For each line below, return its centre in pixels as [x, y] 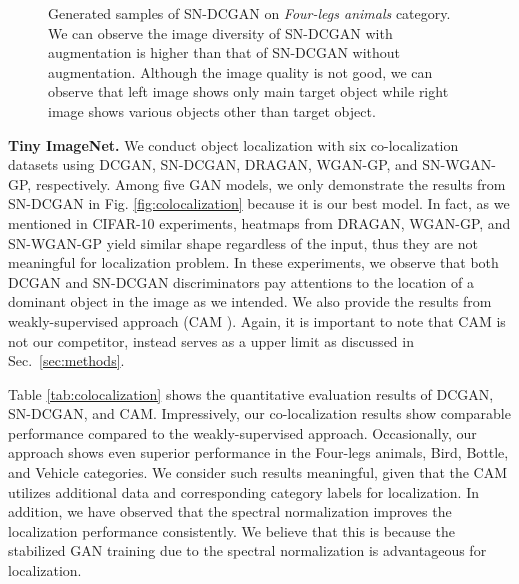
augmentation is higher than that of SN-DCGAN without [224, 52]
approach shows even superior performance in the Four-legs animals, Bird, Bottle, [258, 452]
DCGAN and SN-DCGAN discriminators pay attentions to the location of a [241, 281]
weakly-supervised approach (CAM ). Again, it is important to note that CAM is [257, 320]
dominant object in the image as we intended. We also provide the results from [250, 301]
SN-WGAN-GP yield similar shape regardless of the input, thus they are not [243, 242]
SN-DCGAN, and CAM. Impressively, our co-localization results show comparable [259, 413]
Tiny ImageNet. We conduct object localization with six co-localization [233, 144]
